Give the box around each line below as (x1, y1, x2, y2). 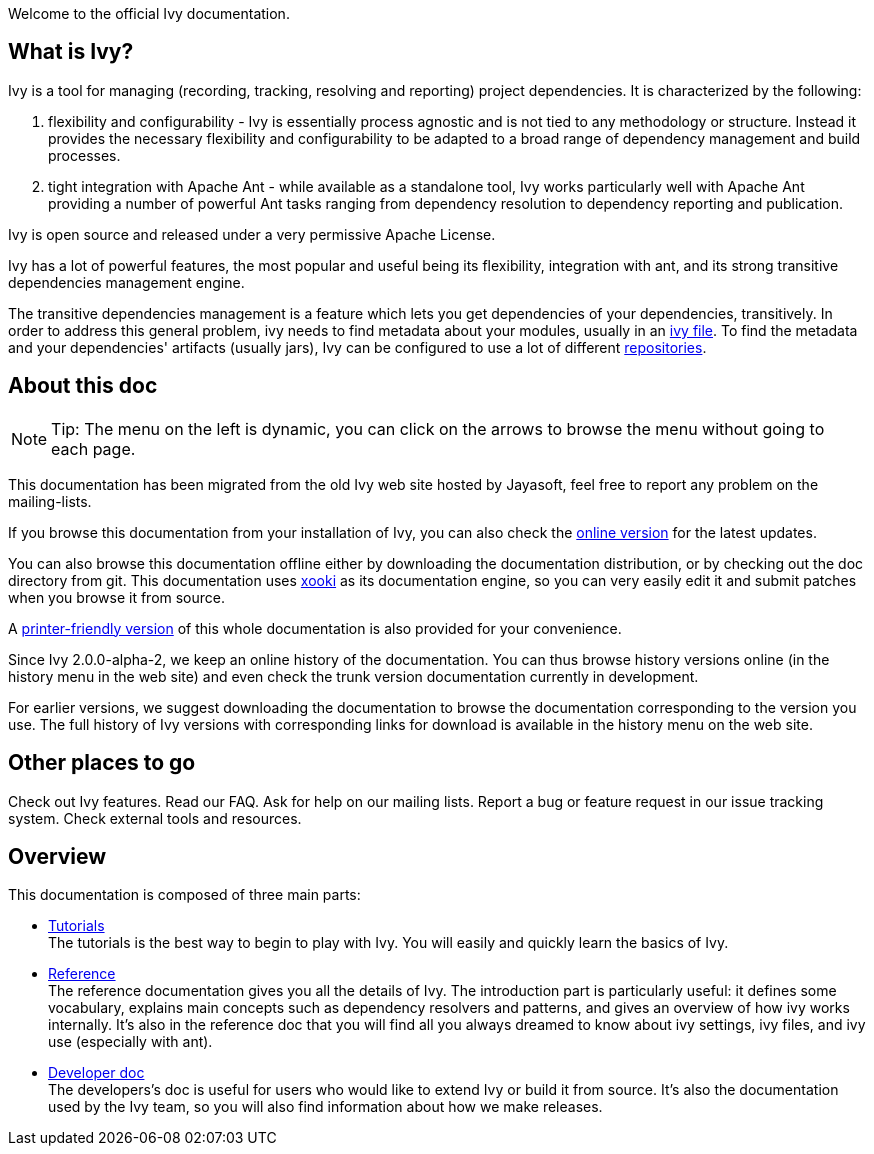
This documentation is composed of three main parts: (8, 886, 361, 904)
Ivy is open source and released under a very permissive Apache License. (8, 225, 496, 243)
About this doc (8, 373, 158, 399)
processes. (48, 146, 121, 164)
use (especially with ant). (48, 1033, 213, 1051)
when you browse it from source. (8, 588, 226, 606)
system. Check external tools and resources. (8, 809, 302, 827)
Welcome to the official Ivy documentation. (8, 5, 290, 22)
